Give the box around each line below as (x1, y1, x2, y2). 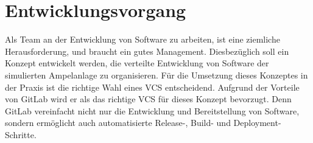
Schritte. (5, 128, 37, 141)
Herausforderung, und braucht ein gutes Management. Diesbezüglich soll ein (5, 44, 289, 57)
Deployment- (233, 116, 281, 129)
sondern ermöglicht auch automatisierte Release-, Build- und (5, 116, 231, 129)
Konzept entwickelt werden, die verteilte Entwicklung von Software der (5, 57, 269, 69)
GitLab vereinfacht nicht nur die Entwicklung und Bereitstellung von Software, (5, 104, 300, 117)
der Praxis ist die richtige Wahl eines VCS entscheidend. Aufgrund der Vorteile (5, 80, 300, 93)
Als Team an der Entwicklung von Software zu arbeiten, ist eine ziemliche (5, 33, 280, 46)
